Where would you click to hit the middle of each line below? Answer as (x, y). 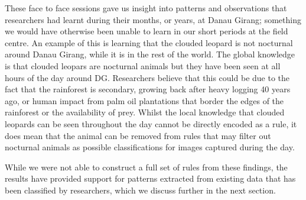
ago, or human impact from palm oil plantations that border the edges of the (144, 100)
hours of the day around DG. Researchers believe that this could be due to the (147, 77)
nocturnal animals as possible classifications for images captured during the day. (150, 147)
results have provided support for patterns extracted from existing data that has (150, 178)
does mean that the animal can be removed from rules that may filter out (138, 135)
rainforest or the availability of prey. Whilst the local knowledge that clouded (145, 112)
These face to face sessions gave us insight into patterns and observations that (146, 8)
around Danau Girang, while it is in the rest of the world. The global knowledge (150, 54)
